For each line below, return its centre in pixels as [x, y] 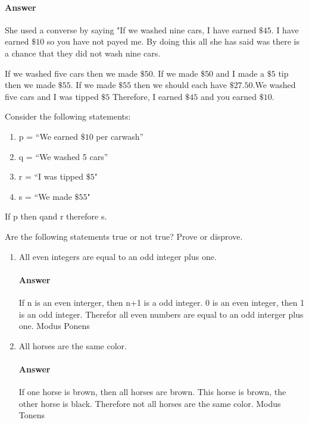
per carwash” [120, 136]
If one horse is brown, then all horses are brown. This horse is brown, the [152, 392]
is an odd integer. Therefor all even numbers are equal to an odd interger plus [161, 314]
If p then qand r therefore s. [56, 216]
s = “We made [45, 196]
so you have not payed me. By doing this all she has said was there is [173, 41]
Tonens [32, 415]
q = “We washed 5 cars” [63, 156]
